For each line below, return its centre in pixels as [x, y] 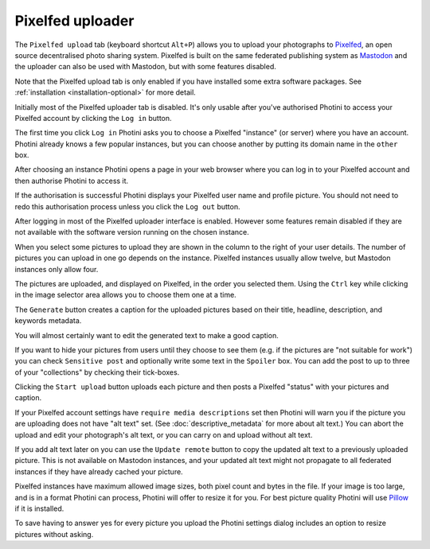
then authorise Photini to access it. [72, 181]
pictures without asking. [54, 534]
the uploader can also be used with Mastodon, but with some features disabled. [145, 67]
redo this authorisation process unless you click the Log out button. [127, 206]
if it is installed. [39, 508]
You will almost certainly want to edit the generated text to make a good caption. [147, 335]
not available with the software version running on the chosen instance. [132, 232]
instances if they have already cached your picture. [99, 471]
